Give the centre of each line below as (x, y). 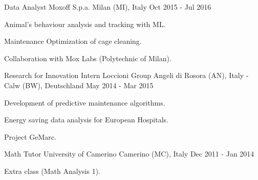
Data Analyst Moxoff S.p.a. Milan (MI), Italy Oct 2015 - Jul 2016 (108, 7)
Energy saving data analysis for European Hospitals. (86, 120)
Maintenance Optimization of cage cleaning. (73, 41)
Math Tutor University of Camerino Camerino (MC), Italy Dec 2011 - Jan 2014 (129, 154)
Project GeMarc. (30, 136)
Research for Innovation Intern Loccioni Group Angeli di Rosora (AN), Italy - (126, 75)
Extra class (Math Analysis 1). (52, 171)
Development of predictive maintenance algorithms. (85, 102)
